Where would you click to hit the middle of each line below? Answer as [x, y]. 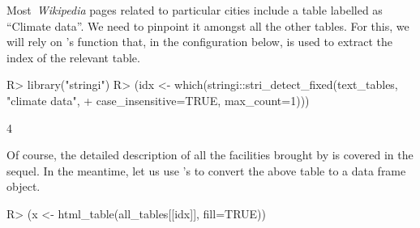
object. [24, 186]
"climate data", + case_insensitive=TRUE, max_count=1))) [158, 100]
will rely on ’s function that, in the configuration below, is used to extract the [199, 42]
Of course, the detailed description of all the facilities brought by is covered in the [210, 155]
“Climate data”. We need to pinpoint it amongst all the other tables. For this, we [208, 25]
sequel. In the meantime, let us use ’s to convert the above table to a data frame [206, 170]
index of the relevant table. [73, 57]
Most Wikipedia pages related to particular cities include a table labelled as [195, 10]
